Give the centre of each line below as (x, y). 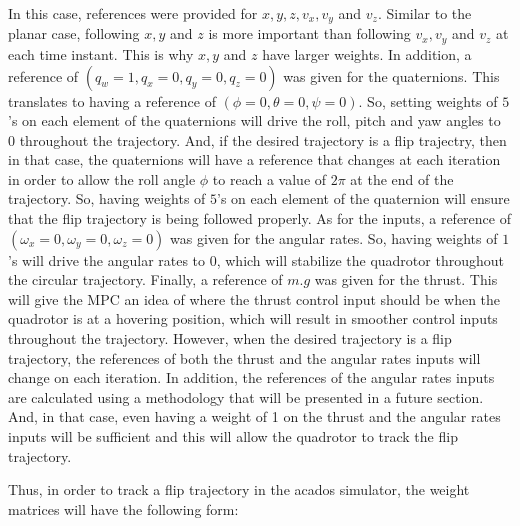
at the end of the (402, 178)
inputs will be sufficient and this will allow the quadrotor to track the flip (233, 436)
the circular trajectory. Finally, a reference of (145, 279)
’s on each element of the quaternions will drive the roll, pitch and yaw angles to (254, 120)
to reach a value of (269, 178)
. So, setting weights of (428, 100)
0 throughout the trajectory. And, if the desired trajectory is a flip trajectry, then (257, 139)
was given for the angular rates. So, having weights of (334, 237)
